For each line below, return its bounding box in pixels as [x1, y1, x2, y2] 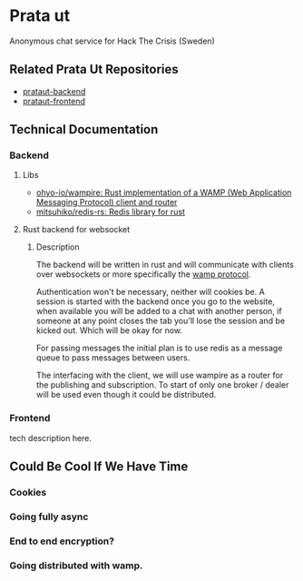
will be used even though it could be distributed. [35, 389, 217, 400]
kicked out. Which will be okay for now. [35, 325, 183, 336]
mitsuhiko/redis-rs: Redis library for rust [35, 206, 186, 218]
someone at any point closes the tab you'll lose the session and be [35, 315, 286, 327]
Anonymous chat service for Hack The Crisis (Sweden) [9, 35, 215, 46]
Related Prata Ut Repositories [9, 62, 179, 77]
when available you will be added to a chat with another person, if [35, 306, 283, 317]
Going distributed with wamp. [9, 559, 143, 572]
